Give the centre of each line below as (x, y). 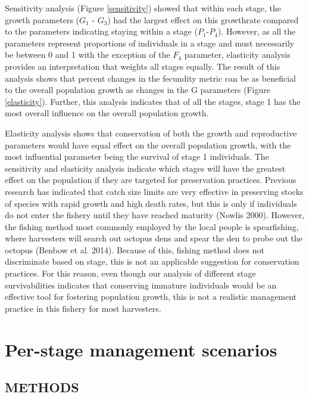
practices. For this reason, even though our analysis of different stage (130, 273)
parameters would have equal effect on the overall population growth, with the (148, 145)
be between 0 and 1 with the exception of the (88, 55)
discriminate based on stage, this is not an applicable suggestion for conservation (152, 261)
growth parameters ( (42, 19)
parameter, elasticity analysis (237, 55)
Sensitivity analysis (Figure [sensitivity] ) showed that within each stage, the (143, 8)
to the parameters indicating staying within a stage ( (101, 31)
